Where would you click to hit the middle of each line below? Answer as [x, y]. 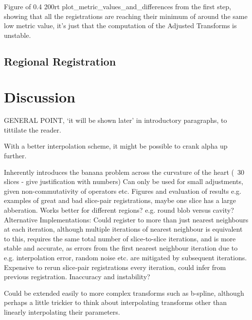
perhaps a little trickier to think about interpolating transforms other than [115, 302]
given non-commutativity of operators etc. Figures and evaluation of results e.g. [123, 191]
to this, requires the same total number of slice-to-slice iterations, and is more [120, 238]
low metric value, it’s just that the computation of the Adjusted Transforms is [120, 25]
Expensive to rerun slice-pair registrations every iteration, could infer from [115, 267]
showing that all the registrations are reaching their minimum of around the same [126, 16]
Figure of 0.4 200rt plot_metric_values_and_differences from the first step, [118, 6]
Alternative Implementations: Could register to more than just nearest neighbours [126, 219]
